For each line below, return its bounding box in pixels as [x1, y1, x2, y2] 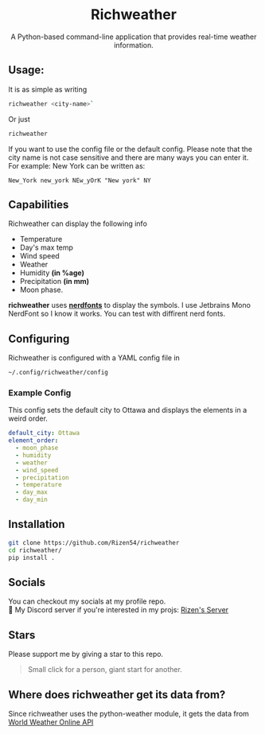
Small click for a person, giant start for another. [27, 665, 183, 674]
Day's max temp [19, 243, 74, 252]
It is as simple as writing [8, 84, 88, 94]
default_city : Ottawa [8, 429, 80, 437]
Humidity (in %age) [19, 268, 85, 278]
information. [114, 40, 154, 49]
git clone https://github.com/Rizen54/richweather [8, 538, 180, 546]
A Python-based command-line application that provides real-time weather [10, 32, 257, 41]
